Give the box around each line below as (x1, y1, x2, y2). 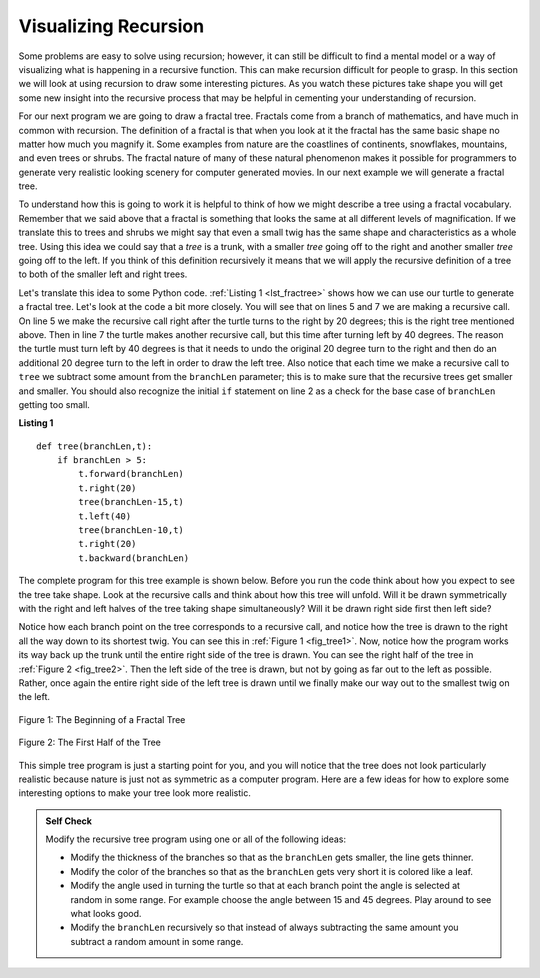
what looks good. (70, 908, 142, 920)
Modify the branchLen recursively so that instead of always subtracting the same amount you (70, 921, 459, 934)
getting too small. (18, 398, 90, 410)
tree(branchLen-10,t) (78, 525, 185, 536)
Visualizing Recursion (18, 15, 205, 37)
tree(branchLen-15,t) (78, 496, 185, 508)
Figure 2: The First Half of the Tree (18, 736, 162, 749)
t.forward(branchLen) (78, 468, 185, 480)
